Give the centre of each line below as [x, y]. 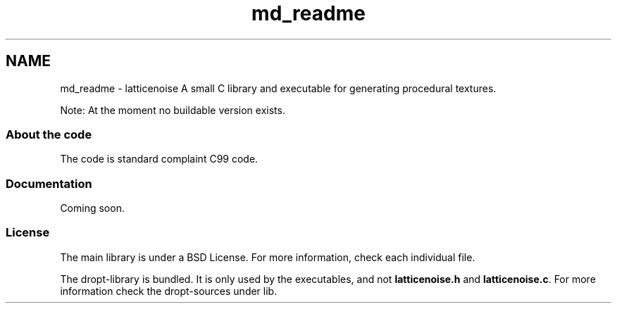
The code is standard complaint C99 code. [159, 159]
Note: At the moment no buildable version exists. [173, 110]
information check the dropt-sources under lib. [169, 291]
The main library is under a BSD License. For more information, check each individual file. [268, 257]
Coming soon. [92, 208]
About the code [49, 134]
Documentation [49, 183]
